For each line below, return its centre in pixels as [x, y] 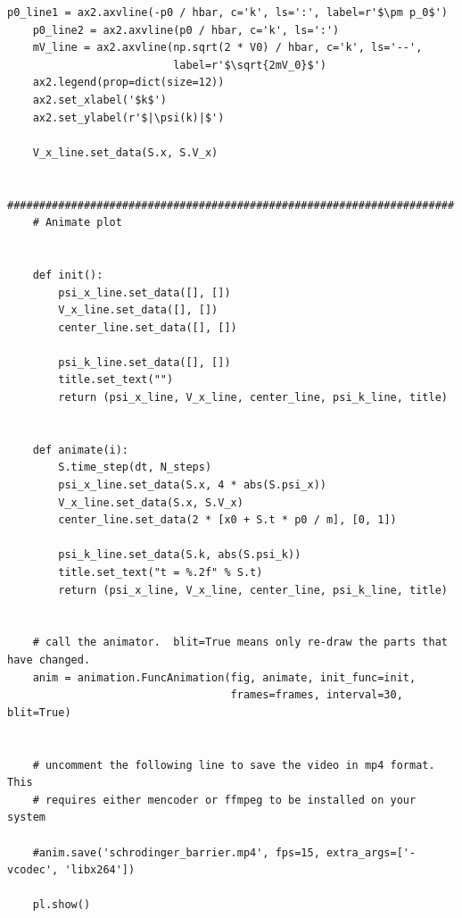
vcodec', [33, 870]
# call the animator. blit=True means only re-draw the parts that [240, 643]
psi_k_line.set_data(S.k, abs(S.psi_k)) [180, 555]
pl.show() [62, 905]
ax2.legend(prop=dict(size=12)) [128, 83]
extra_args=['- [371, 852]
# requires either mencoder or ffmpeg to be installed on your [224, 800]
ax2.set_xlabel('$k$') [99, 100]
